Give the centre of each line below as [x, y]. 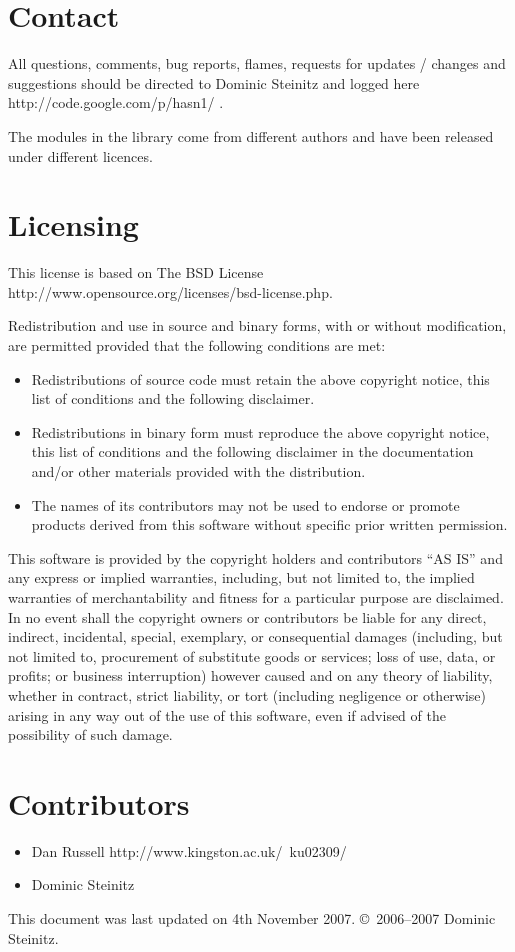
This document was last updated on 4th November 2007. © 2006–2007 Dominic [252, 918]
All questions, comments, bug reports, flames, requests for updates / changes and [257, 63]
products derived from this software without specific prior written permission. [269, 524]
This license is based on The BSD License [136, 272]
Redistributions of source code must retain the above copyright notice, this [260, 378]
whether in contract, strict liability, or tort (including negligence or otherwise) [247, 694]
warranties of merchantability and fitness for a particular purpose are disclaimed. [256, 596]
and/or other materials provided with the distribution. [198, 470]
